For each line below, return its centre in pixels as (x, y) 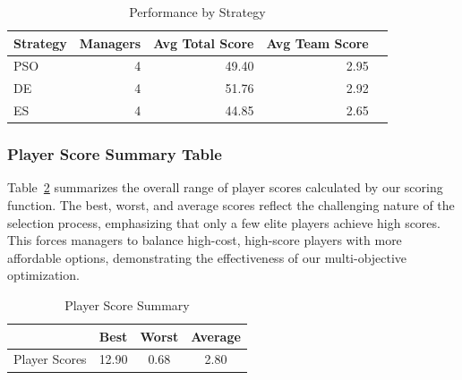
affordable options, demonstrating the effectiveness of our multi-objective (207, 257)
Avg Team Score (317, 42)
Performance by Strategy (197, 12)
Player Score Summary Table (115, 154)
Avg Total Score (204, 42)
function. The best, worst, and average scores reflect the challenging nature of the (231, 205)
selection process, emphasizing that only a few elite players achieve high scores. (224, 222)
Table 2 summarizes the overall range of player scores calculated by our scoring (225, 187)
